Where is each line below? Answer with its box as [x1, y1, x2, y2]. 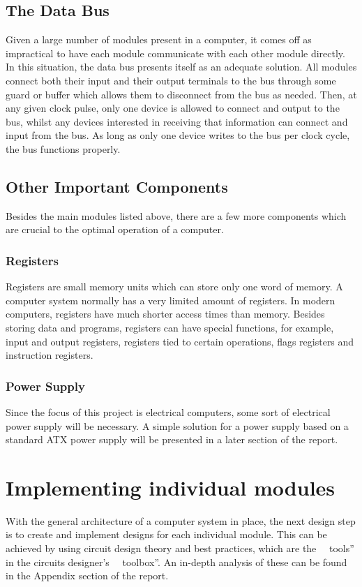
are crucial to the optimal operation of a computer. [6, 222, 224, 237]
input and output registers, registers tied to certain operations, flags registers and [6, 334, 354, 348]
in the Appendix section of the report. [6, 568, 169, 583]
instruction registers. [6, 348, 93, 362]
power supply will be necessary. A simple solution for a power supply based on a [6, 418, 349, 433]
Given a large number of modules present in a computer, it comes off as [6, 32, 312, 47]
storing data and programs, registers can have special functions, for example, [6, 320, 334, 334]
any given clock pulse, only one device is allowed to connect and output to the [6, 101, 340, 115]
